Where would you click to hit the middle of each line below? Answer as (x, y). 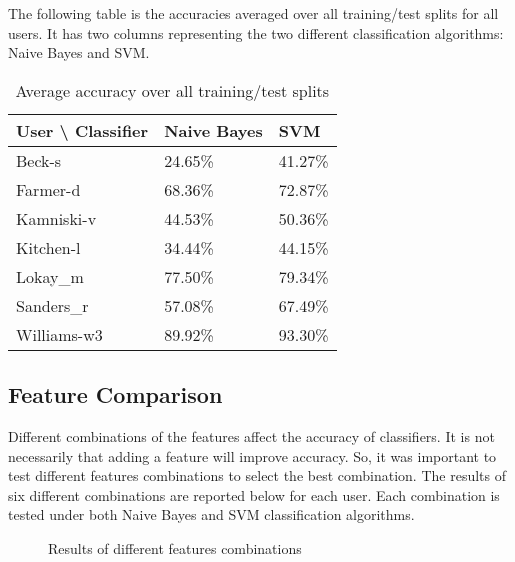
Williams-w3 (59, 334)
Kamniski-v (56, 218)
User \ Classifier (82, 130)
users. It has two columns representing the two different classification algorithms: (256, 32)
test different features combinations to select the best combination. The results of (257, 475)
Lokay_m (50, 276)
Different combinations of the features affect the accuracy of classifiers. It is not (251, 435)
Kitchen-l (48, 247)
